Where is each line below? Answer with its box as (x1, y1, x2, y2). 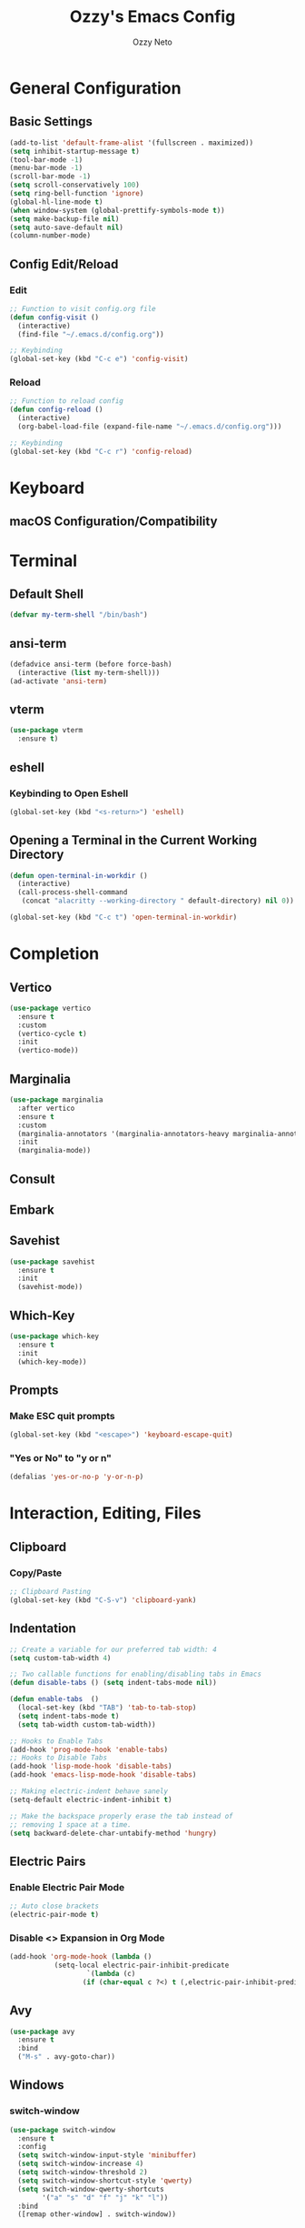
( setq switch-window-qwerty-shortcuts (17, 2184, 165, 2193)
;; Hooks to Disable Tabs (9, 1753, 107, 1762)
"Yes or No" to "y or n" (9, 1452, 112, 1465)
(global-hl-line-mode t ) (9, 197, 103, 207)
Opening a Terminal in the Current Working (9, 832, 257, 848)
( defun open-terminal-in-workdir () (9, 871, 148, 880)
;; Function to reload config (9, 397, 124, 406)
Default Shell (9, 586, 84, 601)
